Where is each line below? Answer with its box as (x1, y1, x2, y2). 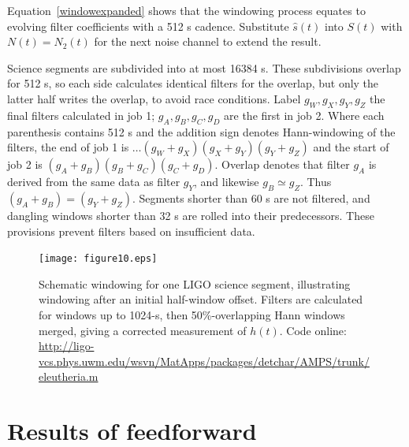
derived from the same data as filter (7, 173, 180, 190)
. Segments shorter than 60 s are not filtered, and (132, 189, 370, 206)
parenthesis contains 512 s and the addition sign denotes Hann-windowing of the (7, 123, 396, 140)
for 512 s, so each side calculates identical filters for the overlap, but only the (7, 75, 379, 91)
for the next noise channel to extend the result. (94, 33, 322, 50)
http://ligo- (39, 337, 95, 354)
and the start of (313, 139, 389, 155)
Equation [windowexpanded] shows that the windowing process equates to (7, 2, 366, 18)
